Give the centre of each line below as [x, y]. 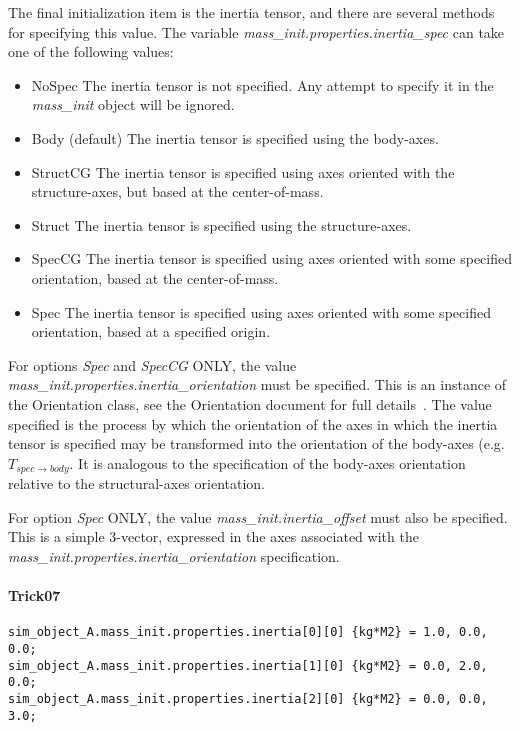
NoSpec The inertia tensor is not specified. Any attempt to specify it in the [262, 84]
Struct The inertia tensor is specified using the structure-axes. [221, 224]
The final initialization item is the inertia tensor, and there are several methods [251, 12]
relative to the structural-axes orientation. [136, 483]
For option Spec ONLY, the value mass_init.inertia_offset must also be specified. [258, 516]
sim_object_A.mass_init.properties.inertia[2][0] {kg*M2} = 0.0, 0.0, [248, 698]
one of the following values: [91, 51]
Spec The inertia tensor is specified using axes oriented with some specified [261, 311]
